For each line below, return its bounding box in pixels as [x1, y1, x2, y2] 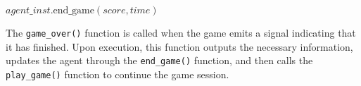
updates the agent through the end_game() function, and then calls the [6, 53, 313, 68]
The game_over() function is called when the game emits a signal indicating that [6, 25, 356, 39]
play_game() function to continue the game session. [6, 66, 229, 81]
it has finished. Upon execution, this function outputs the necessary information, [6, 39, 353, 54]
